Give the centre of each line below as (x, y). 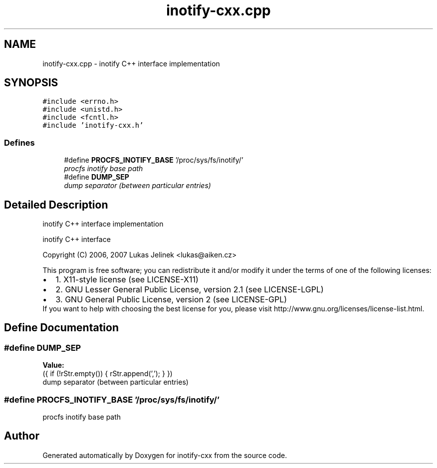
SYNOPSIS (31, 83)
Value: (53, 365)
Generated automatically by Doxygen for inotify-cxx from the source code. (165, 455)
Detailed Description (56, 205)
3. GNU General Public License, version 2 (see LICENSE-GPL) (171, 300)
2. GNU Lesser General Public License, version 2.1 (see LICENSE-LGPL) (190, 290)
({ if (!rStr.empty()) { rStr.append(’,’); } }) (108, 374)
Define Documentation (61, 328)
